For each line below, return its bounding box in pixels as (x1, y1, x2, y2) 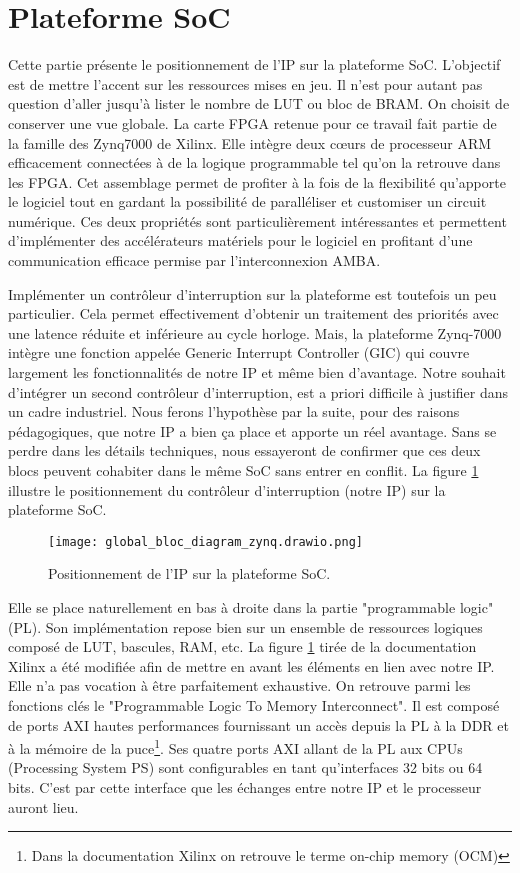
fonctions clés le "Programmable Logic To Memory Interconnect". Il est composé (8, 695, 500, 715)
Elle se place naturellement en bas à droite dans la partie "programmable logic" (8, 597, 494, 618)
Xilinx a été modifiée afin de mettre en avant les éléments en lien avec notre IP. (8, 655, 495, 676)
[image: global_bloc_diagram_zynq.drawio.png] (48, 534, 363, 549)
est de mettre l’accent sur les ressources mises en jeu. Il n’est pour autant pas (8, 73, 483, 94)
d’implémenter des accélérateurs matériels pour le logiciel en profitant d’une (8, 230, 473, 251)
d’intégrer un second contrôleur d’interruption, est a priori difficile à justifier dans (8, 381, 509, 402)
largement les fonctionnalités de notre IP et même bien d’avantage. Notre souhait (8, 362, 506, 383)
